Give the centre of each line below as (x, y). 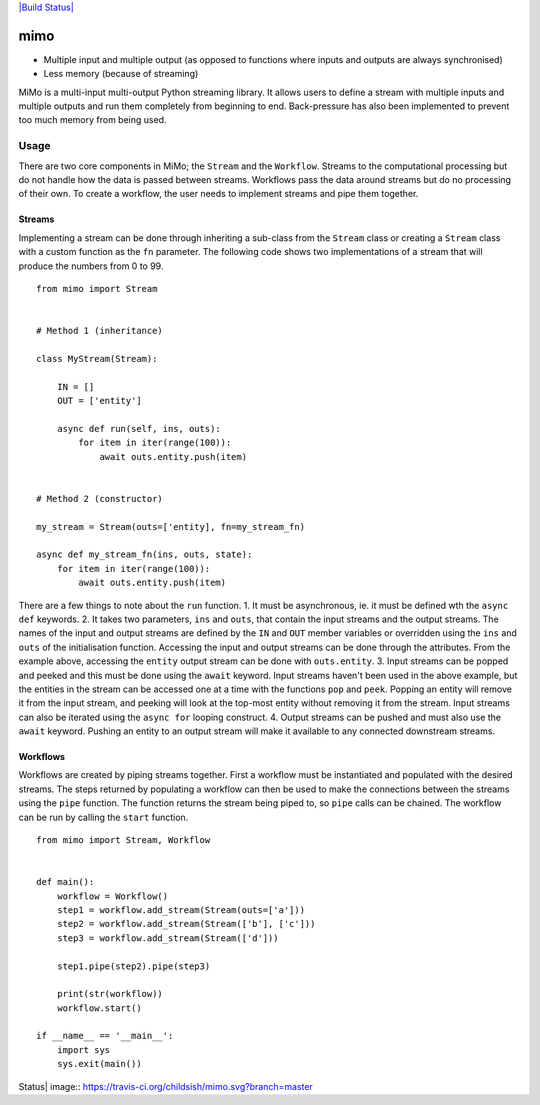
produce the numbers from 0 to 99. (91, 266)
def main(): (65, 882)
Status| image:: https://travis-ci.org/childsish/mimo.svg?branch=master (166, 1086)
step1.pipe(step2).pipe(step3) (133, 966)
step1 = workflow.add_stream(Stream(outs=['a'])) (180, 909)
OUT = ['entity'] (99, 401)
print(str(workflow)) (110, 994)
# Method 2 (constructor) (100, 498)
